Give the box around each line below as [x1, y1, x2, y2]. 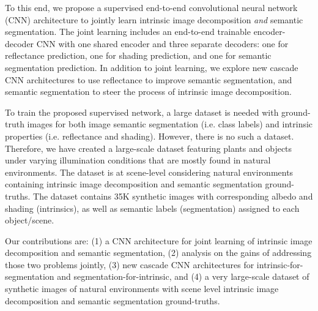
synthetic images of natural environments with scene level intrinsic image [5, 282, 279, 295]
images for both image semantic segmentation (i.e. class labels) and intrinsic [27, 118, 313, 130]
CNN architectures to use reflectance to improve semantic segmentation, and [5, 73, 292, 86]
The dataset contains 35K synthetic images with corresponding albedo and [33, 189, 313, 202]
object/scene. [5, 214, 54, 227]
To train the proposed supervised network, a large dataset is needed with [5, 105, 279, 118]
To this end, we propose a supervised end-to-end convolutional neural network [5, 1, 298, 13]
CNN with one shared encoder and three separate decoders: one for [36, 37, 289, 50]
